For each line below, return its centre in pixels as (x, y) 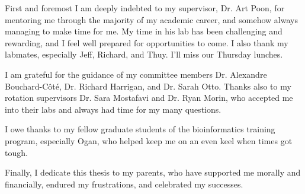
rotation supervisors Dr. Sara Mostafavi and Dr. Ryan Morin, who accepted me (149, 98)
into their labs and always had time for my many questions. (113, 109)
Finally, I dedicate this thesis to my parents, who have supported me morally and (153, 172)
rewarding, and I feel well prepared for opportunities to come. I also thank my (147, 42)
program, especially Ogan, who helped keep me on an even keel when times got (149, 140)
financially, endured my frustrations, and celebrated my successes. (124, 184)
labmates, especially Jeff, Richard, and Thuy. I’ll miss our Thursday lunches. (144, 54)
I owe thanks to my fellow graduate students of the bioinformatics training (140, 129)
